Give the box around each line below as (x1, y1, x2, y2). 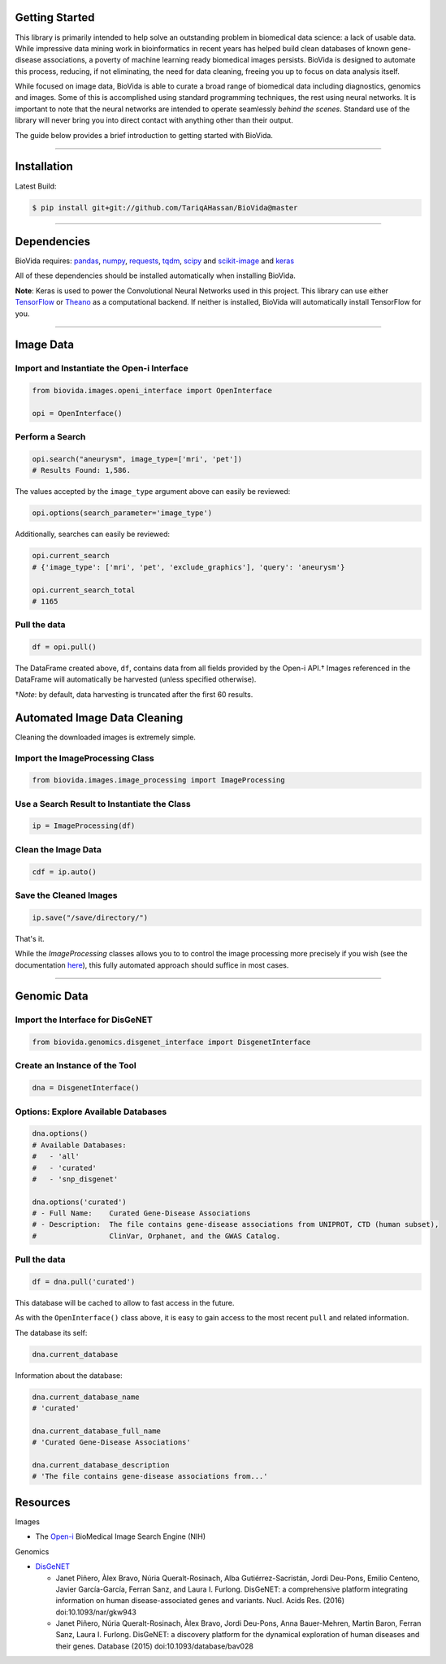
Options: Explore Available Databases (15, 1106, 167, 1117)
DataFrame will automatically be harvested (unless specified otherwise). (15, 674, 257, 684)
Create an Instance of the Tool (15, 1060, 137, 1072)
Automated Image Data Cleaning (15, 711, 184, 725)
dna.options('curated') (32, 1197, 128, 1207)
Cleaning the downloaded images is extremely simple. (15, 732, 197, 742)
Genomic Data (15, 990, 89, 1003)
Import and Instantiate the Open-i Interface (15, 362, 188, 374)
